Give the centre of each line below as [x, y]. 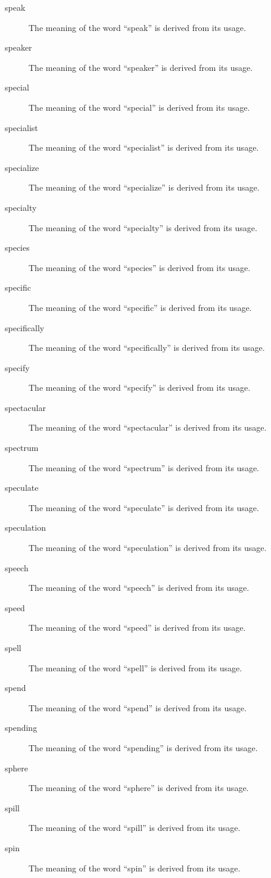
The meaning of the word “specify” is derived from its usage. [140, 387]
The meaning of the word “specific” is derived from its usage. [140, 307]
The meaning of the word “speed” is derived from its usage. [137, 628]
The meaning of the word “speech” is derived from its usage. [139, 588]
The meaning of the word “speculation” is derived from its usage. [148, 548]
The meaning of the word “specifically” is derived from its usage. [147, 348]
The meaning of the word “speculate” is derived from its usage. [144, 507]
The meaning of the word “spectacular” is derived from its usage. [148, 427]
